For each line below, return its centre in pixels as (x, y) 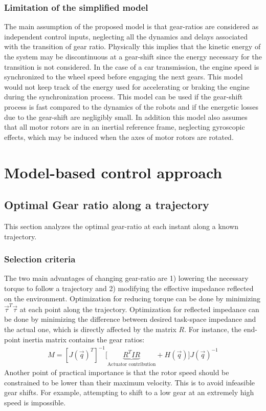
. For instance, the (213, 329)
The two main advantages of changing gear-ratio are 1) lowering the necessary (126, 278)
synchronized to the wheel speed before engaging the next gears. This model (124, 77)
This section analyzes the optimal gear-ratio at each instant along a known (121, 226)
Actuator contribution (131, 364)
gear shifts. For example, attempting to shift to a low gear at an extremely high (129, 392)
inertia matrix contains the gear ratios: (84, 339)
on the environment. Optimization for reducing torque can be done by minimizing (132, 298)
